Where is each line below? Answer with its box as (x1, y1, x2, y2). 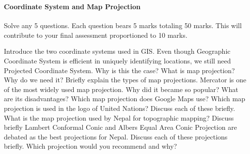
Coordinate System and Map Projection (4, 1, 141, 11)
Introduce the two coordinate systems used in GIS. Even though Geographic (4, 46, 231, 56)
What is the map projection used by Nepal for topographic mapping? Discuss (4, 112, 234, 123)
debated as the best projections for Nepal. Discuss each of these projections (4, 131, 228, 141)
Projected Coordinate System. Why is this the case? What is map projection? (4, 65, 235, 75)
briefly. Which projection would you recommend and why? (4, 141, 177, 151)
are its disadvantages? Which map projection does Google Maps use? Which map (4, 93, 246, 104)
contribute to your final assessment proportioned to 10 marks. (4, 30, 187, 40)
